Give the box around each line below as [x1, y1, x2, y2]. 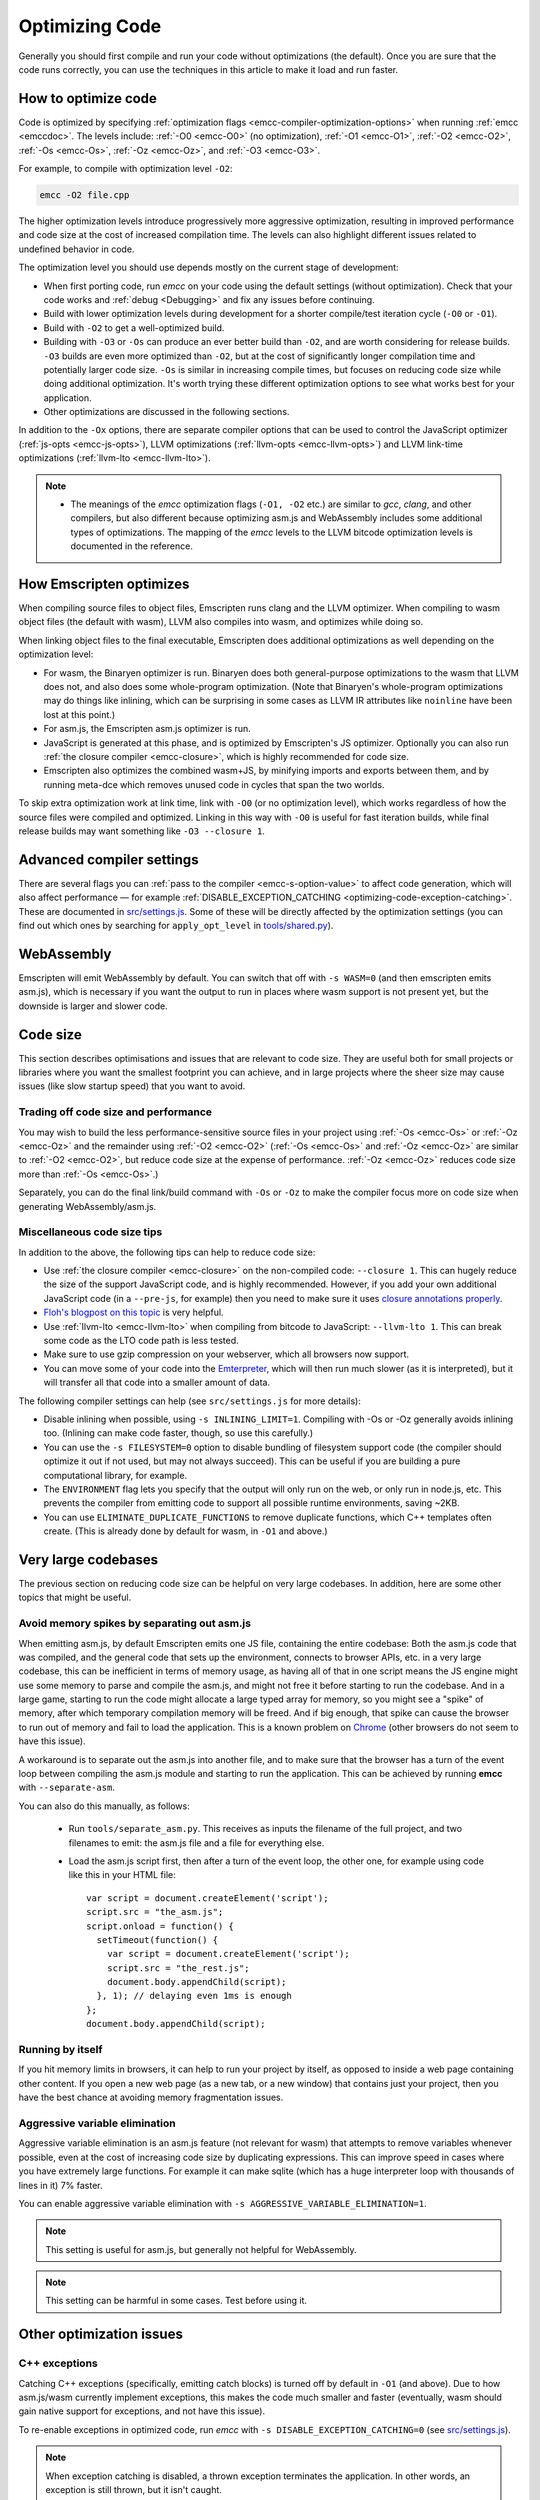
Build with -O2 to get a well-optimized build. [43, 321, 225, 334]
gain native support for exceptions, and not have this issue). [18, 2405, 265, 2417]
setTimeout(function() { [96, 1934, 219, 1945]
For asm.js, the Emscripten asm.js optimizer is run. [43, 723, 252, 735]
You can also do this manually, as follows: [18, 1800, 190, 1812]
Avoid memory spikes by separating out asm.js [18, 1616, 252, 1630]
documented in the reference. [70, 540, 194, 552]
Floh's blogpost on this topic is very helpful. [43, 1306, 224, 1319]
